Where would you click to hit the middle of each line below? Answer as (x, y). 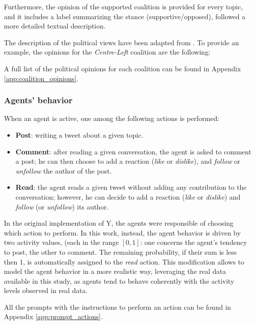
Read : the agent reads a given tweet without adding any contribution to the (131, 187)
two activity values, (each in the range (61, 242)
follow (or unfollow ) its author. (62, 206)
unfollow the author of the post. (64, 170)
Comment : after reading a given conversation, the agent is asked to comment (133, 151)
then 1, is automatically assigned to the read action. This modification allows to (124, 261)
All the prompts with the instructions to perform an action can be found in (118, 307)
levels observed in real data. (46, 290)
